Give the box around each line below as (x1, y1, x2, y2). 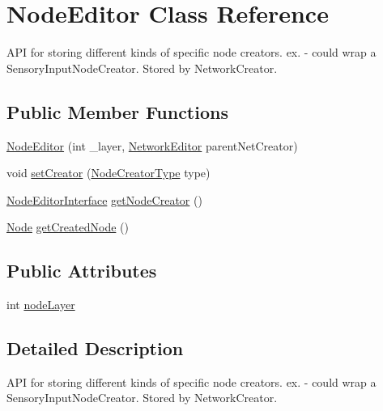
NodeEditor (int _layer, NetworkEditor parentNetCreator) (6, 137, 298, 154)
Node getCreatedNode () (6, 218, 129, 235)
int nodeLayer (6, 296, 75, 313)
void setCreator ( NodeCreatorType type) (6, 164, 211, 181)
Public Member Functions (6, 99, 228, 124)
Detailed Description (6, 336, 184, 361)
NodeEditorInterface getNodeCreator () (6, 191, 202, 208)
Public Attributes (6, 258, 157, 283)
